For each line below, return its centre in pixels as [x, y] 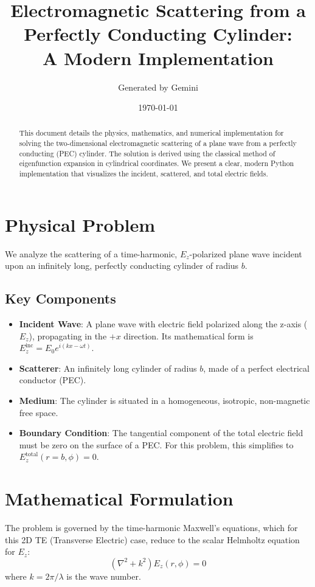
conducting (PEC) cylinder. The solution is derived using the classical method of [147, 153]
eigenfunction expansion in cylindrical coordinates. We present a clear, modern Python [157, 163]
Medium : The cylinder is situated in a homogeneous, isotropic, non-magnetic [164, 401]
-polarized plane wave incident [246, 253]
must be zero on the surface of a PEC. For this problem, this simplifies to [156, 444]
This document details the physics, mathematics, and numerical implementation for [151, 133]
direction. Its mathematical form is [189, 335]
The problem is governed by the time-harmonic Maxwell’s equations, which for [151, 528]
